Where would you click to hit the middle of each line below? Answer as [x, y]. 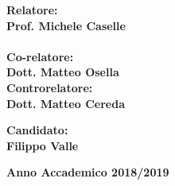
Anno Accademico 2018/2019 [88, 172]
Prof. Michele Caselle [66, 25]
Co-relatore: [40, 56]
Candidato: [37, 130]
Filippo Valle [43, 145]
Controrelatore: [50, 87]
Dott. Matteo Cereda [66, 103]
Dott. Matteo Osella [63, 72]
